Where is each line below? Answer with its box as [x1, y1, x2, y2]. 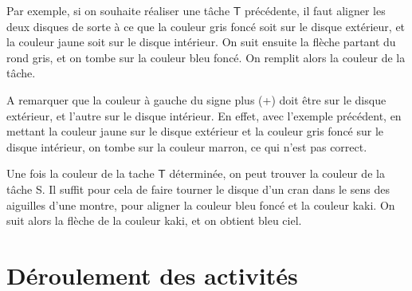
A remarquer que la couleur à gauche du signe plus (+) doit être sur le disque [6, 91, 386, 108]
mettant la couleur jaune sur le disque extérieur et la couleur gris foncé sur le [6, 123, 384, 140]
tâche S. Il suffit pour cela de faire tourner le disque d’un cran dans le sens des [6, 180, 390, 197]
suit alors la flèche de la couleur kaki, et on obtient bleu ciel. [6, 212, 302, 229]
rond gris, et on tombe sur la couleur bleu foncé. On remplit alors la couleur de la [6, 49, 406, 65]
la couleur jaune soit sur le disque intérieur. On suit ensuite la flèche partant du [6, 33, 396, 50]
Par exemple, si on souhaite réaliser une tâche [6, 2, 230, 18]
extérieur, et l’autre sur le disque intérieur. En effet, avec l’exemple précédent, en [6, 107, 402, 124]
